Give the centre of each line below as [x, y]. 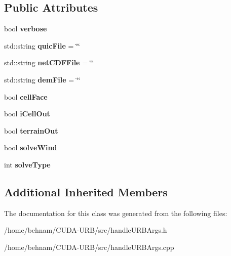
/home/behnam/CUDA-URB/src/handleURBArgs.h [86, 230]
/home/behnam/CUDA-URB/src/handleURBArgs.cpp [89, 247]
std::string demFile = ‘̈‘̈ [42, 79]
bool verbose [26, 29]
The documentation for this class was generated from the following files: [116, 213]
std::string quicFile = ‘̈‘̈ [42, 45]
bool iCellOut [27, 114]
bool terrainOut [31, 130]
